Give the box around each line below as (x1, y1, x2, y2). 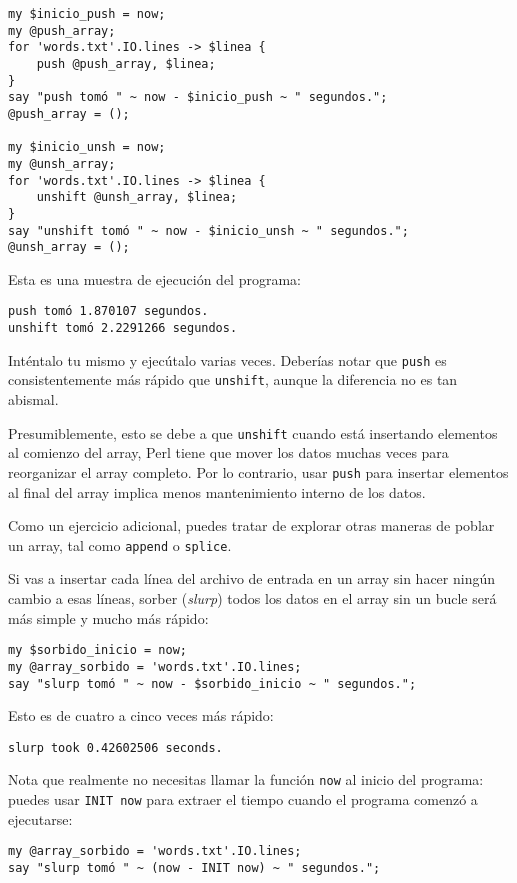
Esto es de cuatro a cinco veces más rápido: (8, 705, 274, 726)
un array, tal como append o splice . (8, 534, 232, 555)
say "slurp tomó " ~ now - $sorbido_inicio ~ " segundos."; (8, 676, 417, 691)
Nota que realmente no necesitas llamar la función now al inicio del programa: (8, 769, 484, 790)
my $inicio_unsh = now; (8, 140, 166, 155)
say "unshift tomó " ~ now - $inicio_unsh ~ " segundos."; (8, 223, 409, 238)
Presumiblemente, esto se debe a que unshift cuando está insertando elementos (8, 422, 498, 443)
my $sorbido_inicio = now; (8, 643, 187, 658)
